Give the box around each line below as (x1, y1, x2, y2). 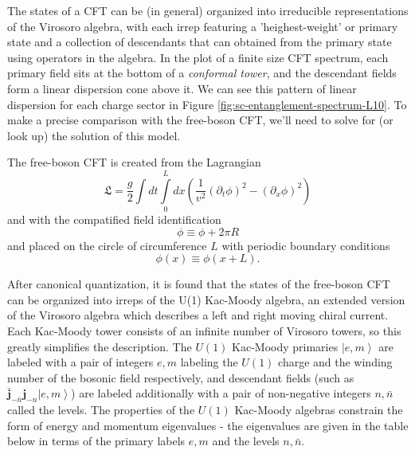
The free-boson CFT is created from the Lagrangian (7, 154, 261, 170)
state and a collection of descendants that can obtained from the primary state (7, 33, 392, 50)
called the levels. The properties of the (7, 401, 195, 418)
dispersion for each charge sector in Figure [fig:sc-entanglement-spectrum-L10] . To (7, 96, 407, 112)
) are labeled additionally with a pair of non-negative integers (71, 385, 371, 401)
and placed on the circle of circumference (7, 237, 207, 253)
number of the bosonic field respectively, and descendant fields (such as (7, 369, 354, 386)
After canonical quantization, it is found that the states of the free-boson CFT (7, 276, 390, 292)
